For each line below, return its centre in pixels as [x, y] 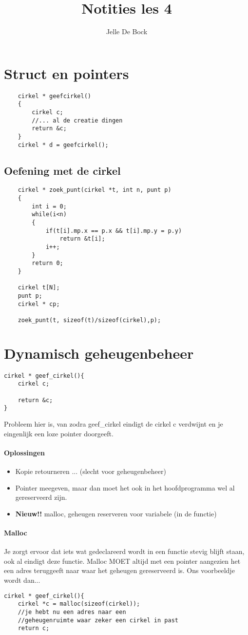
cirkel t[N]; [39, 288]
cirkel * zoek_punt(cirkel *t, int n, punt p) [95, 190]
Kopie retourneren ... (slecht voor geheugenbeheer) [91, 471]
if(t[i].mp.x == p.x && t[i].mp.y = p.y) [114, 231]
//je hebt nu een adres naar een [72, 612]
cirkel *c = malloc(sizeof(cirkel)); [79, 604]
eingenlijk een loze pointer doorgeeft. [59, 433]
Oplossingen [25, 452]
